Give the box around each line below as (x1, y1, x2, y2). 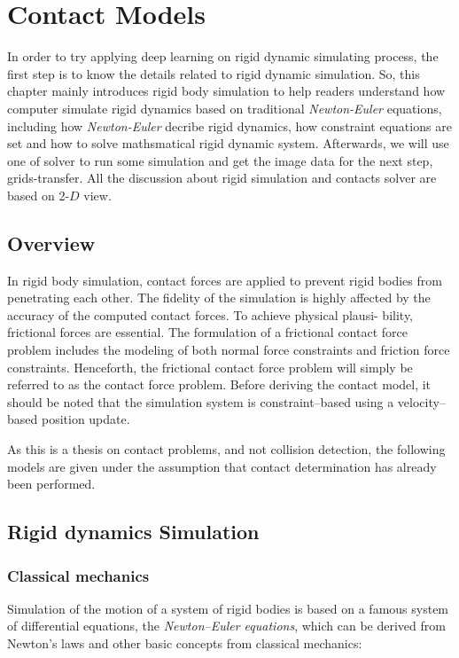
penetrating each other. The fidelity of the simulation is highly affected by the (7, 288, 431, 307)
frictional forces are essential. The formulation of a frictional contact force (7, 323, 408, 341)
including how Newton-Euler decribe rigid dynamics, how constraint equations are (7, 116, 452, 135)
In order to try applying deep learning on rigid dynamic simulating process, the (7, 47, 439, 66)
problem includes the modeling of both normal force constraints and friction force (7, 341, 450, 359)
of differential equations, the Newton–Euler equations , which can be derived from (7, 616, 446, 635)
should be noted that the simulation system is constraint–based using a (7, 392, 394, 411)
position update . (41, 410, 130, 428)
